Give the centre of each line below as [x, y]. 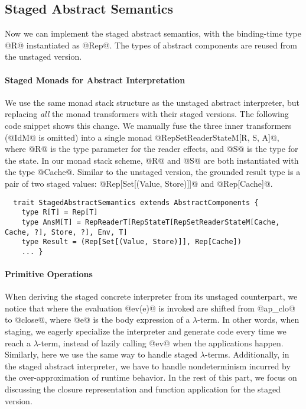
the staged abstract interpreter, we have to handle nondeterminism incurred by [148, 366]
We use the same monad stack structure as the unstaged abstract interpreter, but [152, 102]
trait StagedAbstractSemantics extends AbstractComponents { [136, 202]
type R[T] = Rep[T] [60, 212]
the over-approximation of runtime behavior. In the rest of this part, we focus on [151, 377]
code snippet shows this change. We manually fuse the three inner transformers [148, 125]
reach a [18, 343]
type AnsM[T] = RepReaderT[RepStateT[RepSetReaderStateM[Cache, [151, 222]
